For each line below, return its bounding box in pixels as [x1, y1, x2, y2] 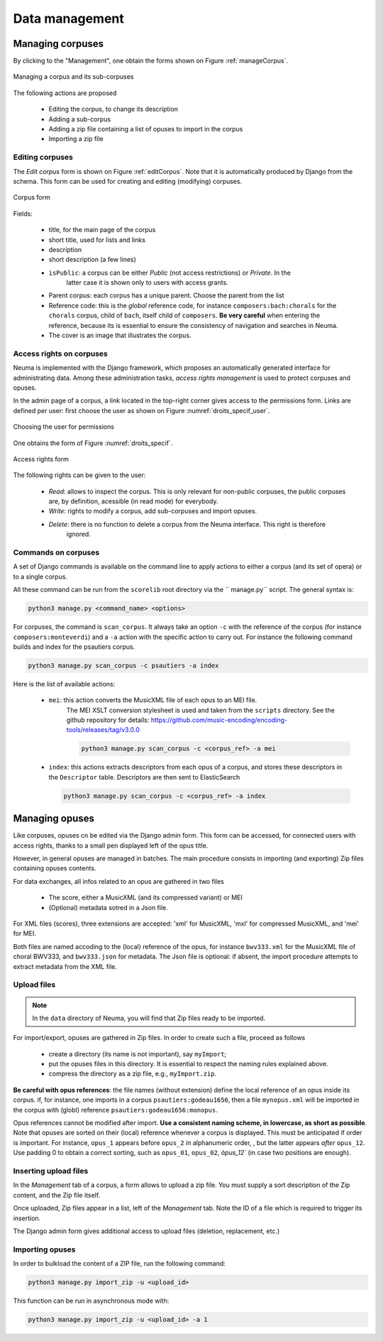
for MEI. [13, 929, 37, 938]
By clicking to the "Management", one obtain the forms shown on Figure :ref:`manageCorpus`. [13, 57, 289, 65]
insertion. [13, 1214, 41, 1222]
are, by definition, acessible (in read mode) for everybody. [48, 497, 218, 505]
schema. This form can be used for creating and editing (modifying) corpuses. [13, 177, 243, 185]
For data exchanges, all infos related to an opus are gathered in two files [13, 877, 225, 885]
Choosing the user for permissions [13, 422, 115, 431]
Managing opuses [13, 813, 95, 825]
